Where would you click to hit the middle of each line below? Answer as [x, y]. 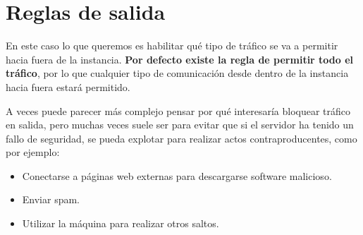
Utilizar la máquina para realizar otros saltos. [121, 223]
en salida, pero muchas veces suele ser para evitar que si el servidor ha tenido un [180, 125]
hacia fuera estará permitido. [68, 86]
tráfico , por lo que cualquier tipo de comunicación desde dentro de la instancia [177, 73]
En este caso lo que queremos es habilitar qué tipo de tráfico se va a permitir [172, 46]
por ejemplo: [33, 152]
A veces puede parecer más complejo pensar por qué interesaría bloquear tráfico [178, 110]
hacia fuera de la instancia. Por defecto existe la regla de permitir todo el [180, 59]
